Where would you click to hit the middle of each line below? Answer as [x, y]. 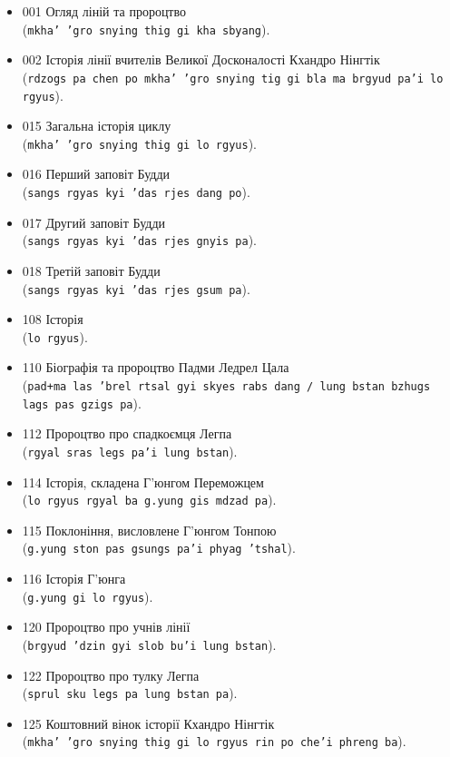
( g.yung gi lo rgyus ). [88, 596]
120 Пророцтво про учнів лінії [106, 627]
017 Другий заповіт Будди [94, 222]
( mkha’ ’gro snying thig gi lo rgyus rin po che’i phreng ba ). [214, 741]
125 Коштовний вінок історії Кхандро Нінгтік [148, 723]
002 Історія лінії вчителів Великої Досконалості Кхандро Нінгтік [201, 59]
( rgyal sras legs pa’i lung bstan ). [130, 451]
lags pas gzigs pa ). [82, 403]
